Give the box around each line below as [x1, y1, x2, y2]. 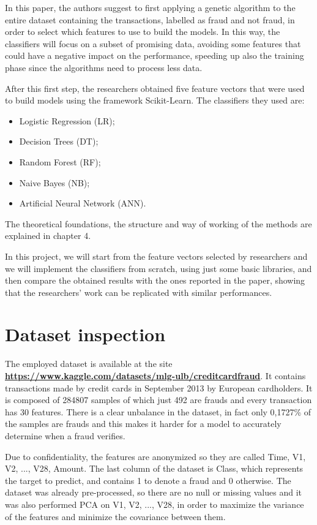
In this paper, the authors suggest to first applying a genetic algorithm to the [5, 1, 296, 13]
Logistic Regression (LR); [19, 114, 115, 127]
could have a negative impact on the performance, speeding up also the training [5, 49, 304, 62]
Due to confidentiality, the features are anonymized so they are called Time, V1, [5, 450, 306, 463]
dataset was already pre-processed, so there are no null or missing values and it [5, 486, 302, 499]
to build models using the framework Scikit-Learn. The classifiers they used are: [5, 94, 305, 107]
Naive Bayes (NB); [19, 176, 90, 189]
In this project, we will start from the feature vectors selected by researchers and [5, 249, 308, 262]
